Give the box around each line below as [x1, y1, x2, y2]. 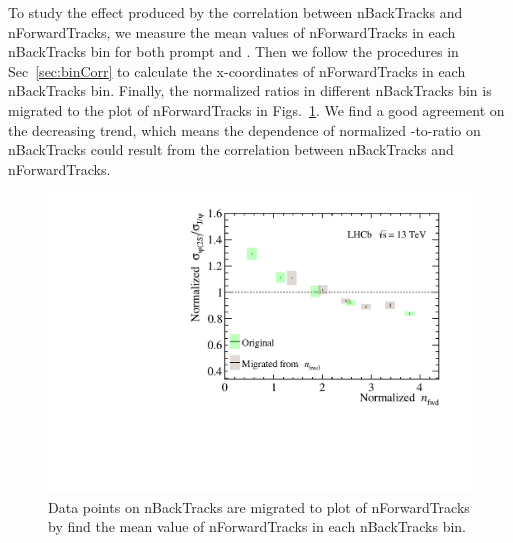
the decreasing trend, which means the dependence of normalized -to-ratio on [8, 119, 481, 140]
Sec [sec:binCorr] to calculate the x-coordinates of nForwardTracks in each [8, 60, 466, 81]
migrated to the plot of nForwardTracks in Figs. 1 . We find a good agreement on [8, 99, 505, 120]
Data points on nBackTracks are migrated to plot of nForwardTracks [48, 496, 470, 517]
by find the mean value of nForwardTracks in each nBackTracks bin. [48, 516, 466, 537]
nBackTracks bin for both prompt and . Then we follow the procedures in [8, 41, 459, 62]
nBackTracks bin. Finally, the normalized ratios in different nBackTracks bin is [8, 80, 492, 101]
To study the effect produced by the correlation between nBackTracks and [8, 2, 463, 22]
